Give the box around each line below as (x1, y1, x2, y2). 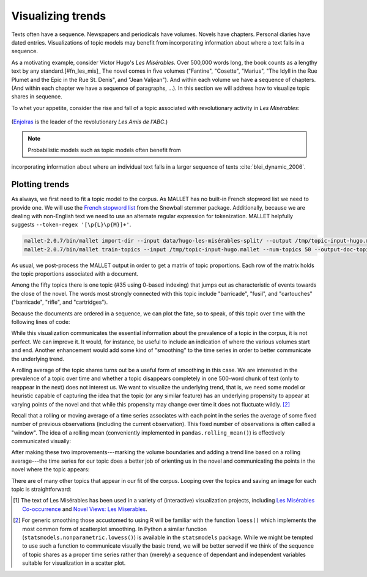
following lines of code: (11, 318, 70, 326)
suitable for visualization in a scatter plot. (22, 559, 126, 567)
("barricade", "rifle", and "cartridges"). (11, 298, 108, 306)
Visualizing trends (11, 9, 106, 23)
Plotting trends (11, 179, 70, 189)
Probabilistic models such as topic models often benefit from (28, 146, 182, 153)
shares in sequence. (11, 93, 62, 100)
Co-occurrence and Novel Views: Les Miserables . (22, 505, 147, 513)
